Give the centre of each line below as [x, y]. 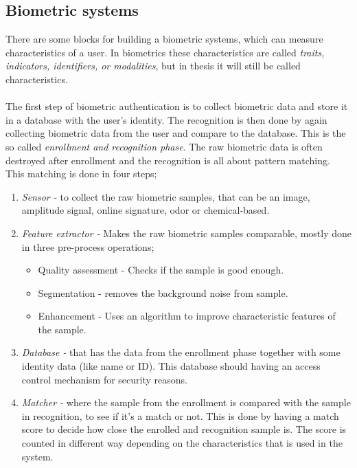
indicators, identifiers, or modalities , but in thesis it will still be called [153, 66]
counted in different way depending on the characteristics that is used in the [182, 443]
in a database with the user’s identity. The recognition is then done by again [166, 119]
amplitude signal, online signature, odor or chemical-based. [146, 210]
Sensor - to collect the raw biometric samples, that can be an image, [166, 196]
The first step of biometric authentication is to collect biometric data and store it [177, 106]
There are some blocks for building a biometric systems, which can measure [164, 39]
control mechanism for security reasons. [104, 379]
